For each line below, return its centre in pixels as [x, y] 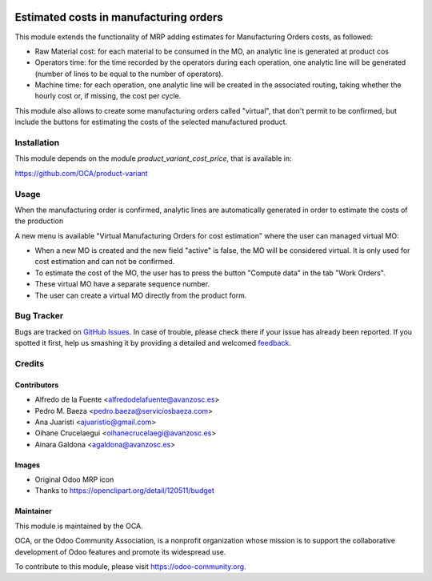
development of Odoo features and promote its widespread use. [120, 551]
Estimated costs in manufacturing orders [119, 17]
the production [39, 221]
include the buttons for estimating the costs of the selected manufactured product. [151, 122]
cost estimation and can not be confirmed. [105, 262]
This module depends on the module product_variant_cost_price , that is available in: [153, 158]
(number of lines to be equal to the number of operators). [129, 74]
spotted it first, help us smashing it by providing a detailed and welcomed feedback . [153, 343]
